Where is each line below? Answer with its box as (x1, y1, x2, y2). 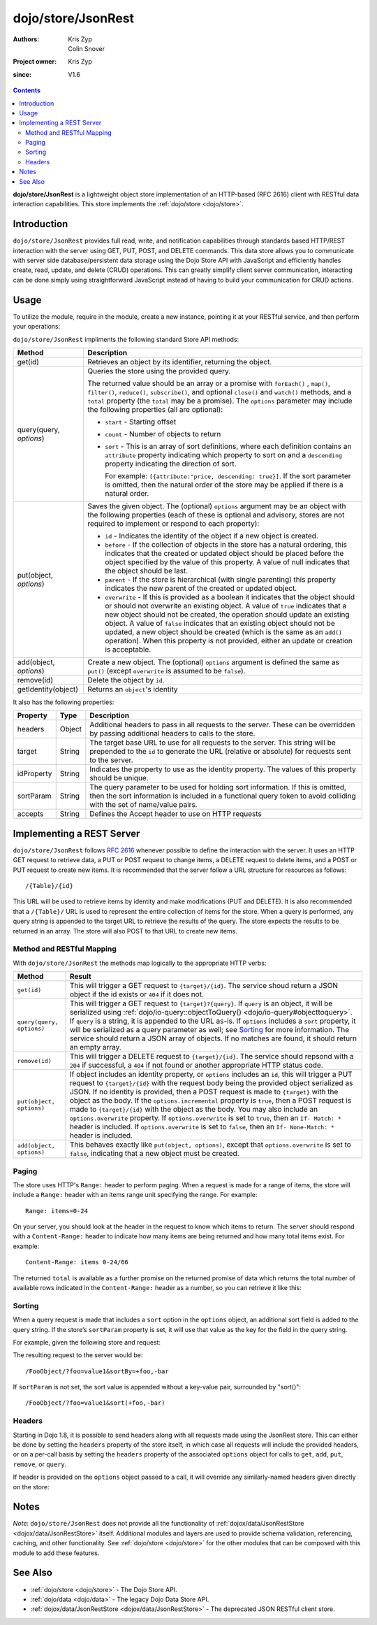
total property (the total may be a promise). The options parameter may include (87, 396, 353, 406)
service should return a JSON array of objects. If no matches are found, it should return (69, 1033, 357, 1043)
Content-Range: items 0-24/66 (25, 1259, 129, 1266)
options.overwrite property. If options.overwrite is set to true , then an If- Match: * (69, 1113, 342, 1123)
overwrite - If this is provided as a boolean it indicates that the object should (105, 592, 355, 601)
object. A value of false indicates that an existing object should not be (105, 618, 335, 628)
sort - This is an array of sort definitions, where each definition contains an (105, 441, 352, 451)
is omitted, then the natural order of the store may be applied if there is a (105, 480, 343, 489)
